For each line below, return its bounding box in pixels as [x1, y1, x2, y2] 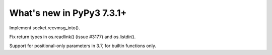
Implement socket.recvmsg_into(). [9, 25, 80, 31]
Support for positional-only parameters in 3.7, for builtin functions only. [9, 43, 156, 49]
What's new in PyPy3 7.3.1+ [9, 7, 127, 18]
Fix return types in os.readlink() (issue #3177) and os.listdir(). [9, 34, 136, 40]
